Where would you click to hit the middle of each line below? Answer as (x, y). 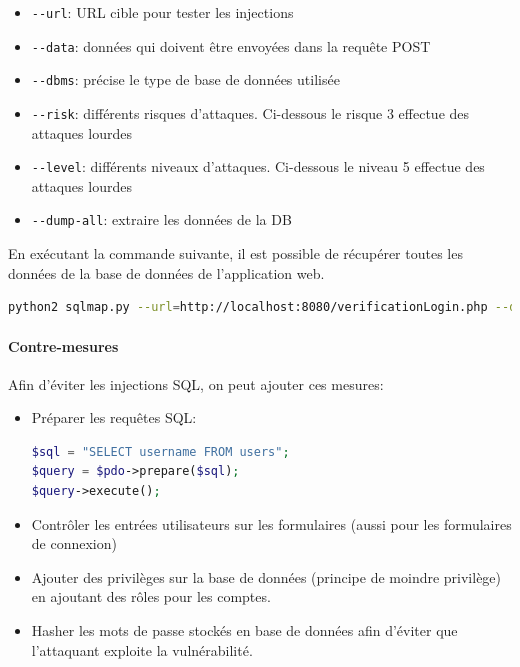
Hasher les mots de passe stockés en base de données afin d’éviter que (244, 630)
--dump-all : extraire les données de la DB (161, 219)
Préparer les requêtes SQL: (114, 417)
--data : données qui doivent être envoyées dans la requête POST (231, 45)
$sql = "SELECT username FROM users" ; (160, 451)
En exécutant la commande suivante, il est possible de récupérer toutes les (235, 253)
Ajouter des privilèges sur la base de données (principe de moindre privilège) (266, 576)
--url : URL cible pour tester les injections (162, 12)
